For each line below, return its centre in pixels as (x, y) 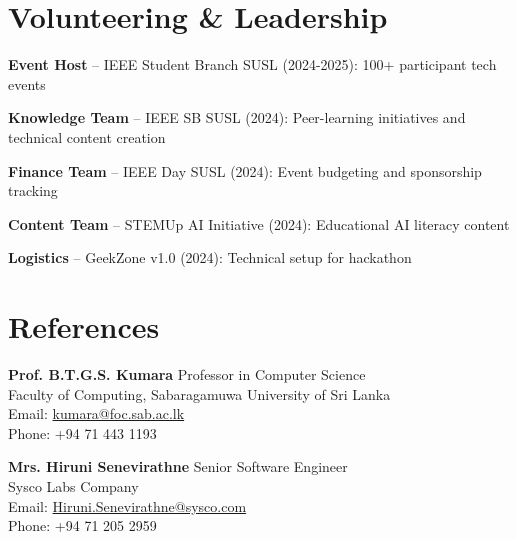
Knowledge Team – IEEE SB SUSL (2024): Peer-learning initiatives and (237, 117)
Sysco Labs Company (73, 485)
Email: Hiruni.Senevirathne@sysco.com (127, 505)
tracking (33, 190)
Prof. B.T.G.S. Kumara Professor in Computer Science (187, 374)
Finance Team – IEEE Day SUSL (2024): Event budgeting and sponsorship (245, 170)
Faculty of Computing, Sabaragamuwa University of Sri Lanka (199, 393)
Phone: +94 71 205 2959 (82, 525)
